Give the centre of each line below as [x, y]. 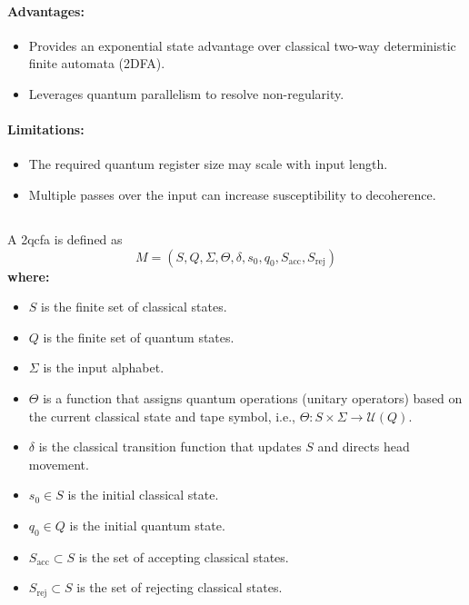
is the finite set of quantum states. [139, 337]
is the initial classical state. [143, 495]
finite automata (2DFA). [97, 63]
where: [29, 276]
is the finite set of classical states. [134, 307]
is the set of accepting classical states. [184, 556]
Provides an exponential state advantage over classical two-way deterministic [242, 45]
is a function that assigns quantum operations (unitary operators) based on [253, 397]
